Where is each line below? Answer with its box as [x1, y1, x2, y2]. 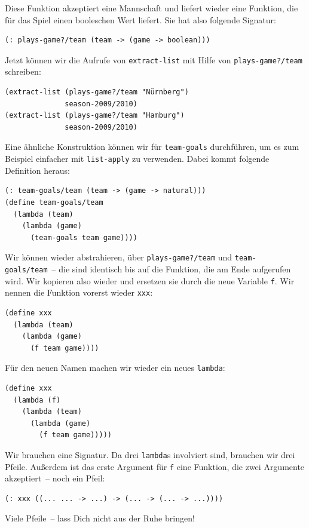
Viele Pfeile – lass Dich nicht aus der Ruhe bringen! [5, 512, 195, 524]
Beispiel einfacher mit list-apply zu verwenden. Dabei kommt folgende [5, 152, 270, 165]
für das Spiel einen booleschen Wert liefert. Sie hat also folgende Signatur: [5, 13, 276, 26]
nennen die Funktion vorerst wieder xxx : [5, 286, 153, 299]
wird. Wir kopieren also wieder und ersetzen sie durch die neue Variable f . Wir [5, 274, 295, 287]
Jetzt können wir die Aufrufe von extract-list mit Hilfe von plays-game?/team [5, 53, 302, 66]
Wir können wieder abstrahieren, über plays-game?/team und [5, 251, 232, 263]
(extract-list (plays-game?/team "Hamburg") [5, 111, 185, 120]
